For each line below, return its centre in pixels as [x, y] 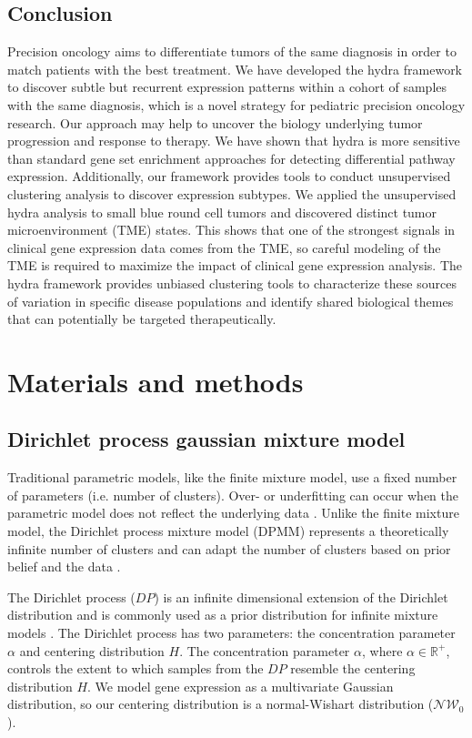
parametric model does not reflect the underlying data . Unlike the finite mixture [233, 513]
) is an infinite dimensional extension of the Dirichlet [301, 596]
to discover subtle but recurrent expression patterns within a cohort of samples [227, 87]
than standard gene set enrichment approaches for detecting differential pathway [231, 158]
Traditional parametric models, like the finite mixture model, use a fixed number [232, 477]
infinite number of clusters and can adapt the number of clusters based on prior [229, 548]
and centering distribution [92, 650]
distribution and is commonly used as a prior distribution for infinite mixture [223, 615]
